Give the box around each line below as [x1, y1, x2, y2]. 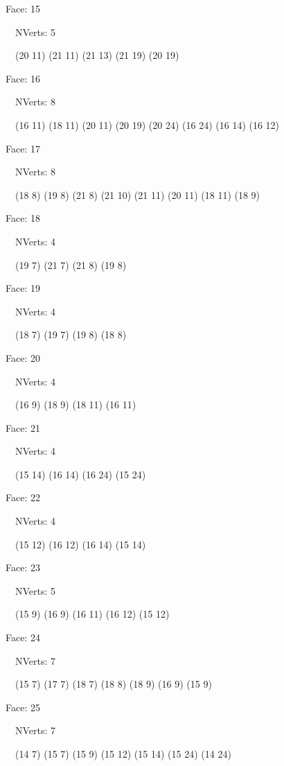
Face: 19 [6, 281, 40, 295]
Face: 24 [6, 630, 40, 645]
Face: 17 [6, 141, 40, 155]
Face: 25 [6, 699, 40, 714]
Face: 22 [6, 490, 40, 505]
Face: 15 [6, 1, 40, 15]
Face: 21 [6, 420, 40, 435]
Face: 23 [6, 560, 40, 575]
